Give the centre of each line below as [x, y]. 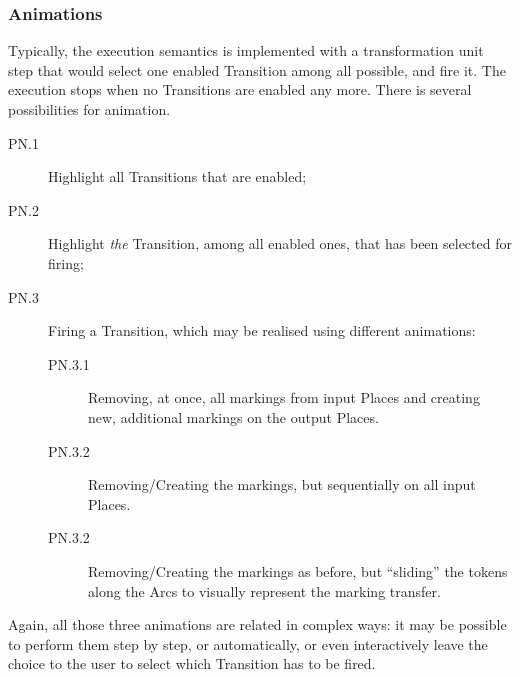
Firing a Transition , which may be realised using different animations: [262, 330]
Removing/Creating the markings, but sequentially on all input [282, 484]
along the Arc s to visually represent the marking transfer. [264, 590]
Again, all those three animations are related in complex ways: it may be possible [257, 624]
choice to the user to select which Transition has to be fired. [192, 663]
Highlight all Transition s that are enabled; [177, 176]
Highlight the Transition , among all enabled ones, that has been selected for [280, 243]
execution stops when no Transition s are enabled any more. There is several [240, 89]
